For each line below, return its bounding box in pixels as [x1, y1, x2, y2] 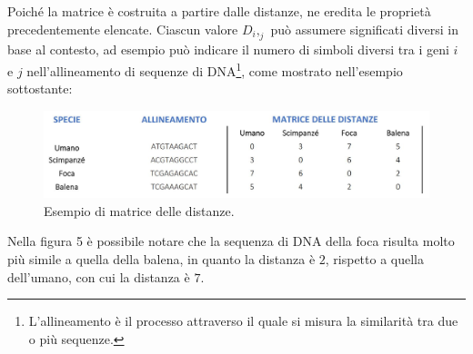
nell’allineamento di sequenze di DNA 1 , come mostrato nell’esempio [26, 58, 403, 80]
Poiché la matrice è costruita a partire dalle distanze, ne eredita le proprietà [7, 2, 431, 20]
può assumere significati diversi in [270, 19, 458, 38]
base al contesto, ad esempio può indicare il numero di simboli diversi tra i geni [7, 40, 449, 59]
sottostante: [7, 79, 73, 98]
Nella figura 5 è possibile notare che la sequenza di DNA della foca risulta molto [7, 231, 455, 251]
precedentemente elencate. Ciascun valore [7, 19, 238, 38]
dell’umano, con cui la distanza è [7, 267, 190, 286]
